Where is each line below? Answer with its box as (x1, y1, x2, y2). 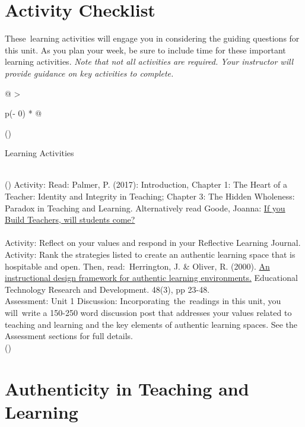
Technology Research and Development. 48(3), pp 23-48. (5, 283, 210, 295)
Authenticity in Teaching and (5, 376, 249, 400)
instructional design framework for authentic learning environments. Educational (5, 271, 298, 284)
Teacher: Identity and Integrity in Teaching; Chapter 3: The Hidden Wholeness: (5, 190, 295, 203)
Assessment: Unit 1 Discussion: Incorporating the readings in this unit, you (5, 295, 281, 307)
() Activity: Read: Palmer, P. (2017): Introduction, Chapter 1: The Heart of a (5, 178, 287, 191)
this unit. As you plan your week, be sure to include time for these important (5, 43, 286, 56)
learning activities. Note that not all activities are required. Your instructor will (5, 55, 294, 68)
